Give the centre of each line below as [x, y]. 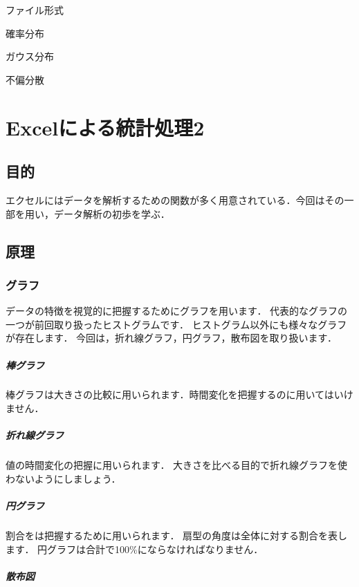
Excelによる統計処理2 [105, 127]
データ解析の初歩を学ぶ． [112, 213]
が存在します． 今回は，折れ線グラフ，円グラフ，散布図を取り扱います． [171, 338]
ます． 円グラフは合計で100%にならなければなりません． [135, 549]
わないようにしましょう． [63, 478]
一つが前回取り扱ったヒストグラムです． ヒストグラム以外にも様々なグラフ [176, 324]
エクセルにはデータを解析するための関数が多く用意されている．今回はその [175, 199]
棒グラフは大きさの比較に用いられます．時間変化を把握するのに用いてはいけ [179, 394]
